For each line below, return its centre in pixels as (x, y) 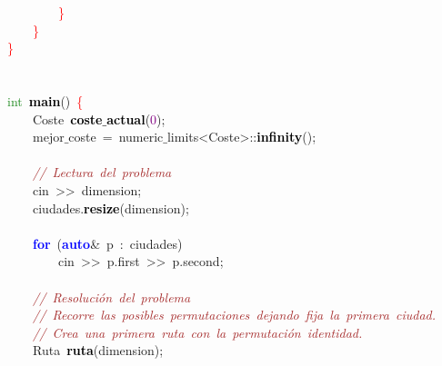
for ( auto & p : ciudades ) (108, 243)
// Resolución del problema (112, 297)
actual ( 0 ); (136, 119)
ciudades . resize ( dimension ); (110, 208)
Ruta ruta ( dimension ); (98, 350)
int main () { (45, 100)
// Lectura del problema (102, 172)
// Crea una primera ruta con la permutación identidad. (198, 332)
